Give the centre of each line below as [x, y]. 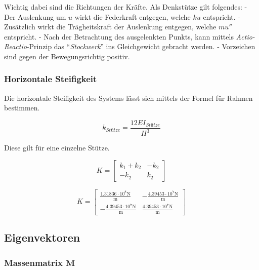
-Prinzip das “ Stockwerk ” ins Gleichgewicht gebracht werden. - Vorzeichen [141, 46]
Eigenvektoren [42, 237]
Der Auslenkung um [35, 16]
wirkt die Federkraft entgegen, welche [133, 16]
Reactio [15, 46]
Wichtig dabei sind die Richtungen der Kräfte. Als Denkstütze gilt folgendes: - [126, 7]
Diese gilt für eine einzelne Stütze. [57, 148]
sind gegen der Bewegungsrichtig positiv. [67, 56]
